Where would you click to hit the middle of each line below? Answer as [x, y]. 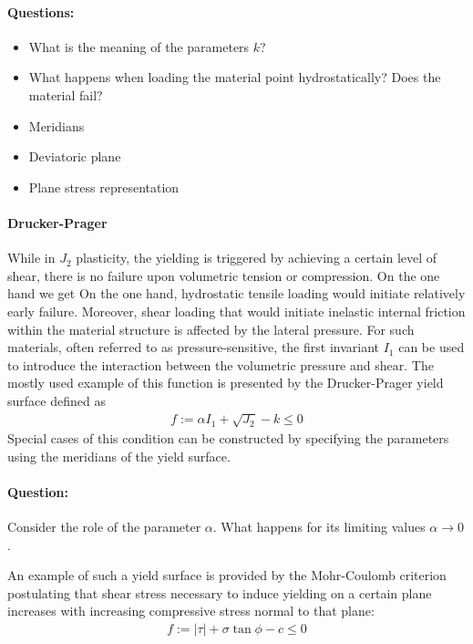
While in [31, 258]
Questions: [41, 11]
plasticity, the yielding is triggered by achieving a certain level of [257, 258]
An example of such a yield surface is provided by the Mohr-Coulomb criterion [227, 575]
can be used [432, 347]
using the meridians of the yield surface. [119, 456]
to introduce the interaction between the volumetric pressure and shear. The [221, 364]
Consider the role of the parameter [104, 527]
